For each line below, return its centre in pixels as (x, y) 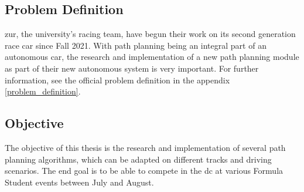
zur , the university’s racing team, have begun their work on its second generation (150, 34)
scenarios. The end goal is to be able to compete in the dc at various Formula (144, 171)
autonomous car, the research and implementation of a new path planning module (152, 57)
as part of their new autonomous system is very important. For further (132, 68)
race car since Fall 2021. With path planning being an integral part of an (136, 45)
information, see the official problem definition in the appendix (117, 80)
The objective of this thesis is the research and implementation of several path (145, 147)
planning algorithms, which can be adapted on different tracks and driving (138, 159)
